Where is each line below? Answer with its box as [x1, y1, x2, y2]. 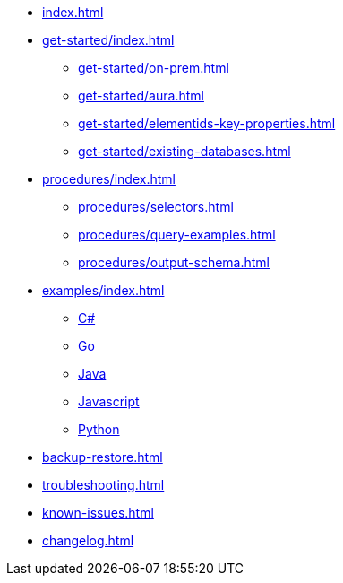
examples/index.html [42, 283, 165, 298]
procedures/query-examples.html [78, 227, 276, 242]
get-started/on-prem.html [78, 60, 229, 75]
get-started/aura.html [78, 88, 204, 103]
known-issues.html [42, 505, 154, 520]
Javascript [78, 394, 140, 409]
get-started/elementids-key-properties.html [78, 116, 336, 131]
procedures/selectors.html [78, 199, 234, 214]
